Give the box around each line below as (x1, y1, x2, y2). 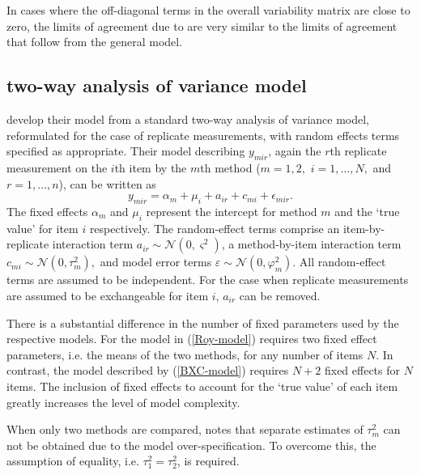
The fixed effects (6, 202, 88, 219)
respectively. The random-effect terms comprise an (89, 219, 340, 236)
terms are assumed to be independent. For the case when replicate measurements (6, 271, 409, 288)
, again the (268, 142, 321, 159)
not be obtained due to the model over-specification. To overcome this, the (6, 436, 376, 453)
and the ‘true (334, 202, 400, 219)
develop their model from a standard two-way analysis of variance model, (6, 110, 369, 127)
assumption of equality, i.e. (6, 452, 139, 469)
